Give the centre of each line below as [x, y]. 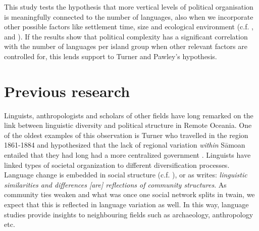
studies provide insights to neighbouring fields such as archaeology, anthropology [129, 214]
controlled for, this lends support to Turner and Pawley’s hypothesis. [111, 56]
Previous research [67, 91]
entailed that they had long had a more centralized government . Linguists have [127, 155]
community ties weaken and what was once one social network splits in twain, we [129, 194]
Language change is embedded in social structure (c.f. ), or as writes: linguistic [126, 175]
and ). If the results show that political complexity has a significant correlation [126, 36]
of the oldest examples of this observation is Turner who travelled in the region [126, 135]
